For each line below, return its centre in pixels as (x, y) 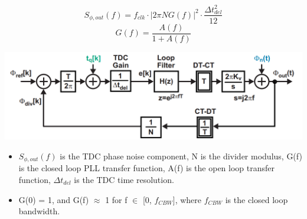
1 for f (116, 199)
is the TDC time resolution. (124, 179)
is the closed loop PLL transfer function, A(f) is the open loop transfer (147, 168)
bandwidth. (39, 211)
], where (187, 199)
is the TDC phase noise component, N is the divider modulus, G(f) (181, 156)
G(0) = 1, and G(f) (54, 199)
